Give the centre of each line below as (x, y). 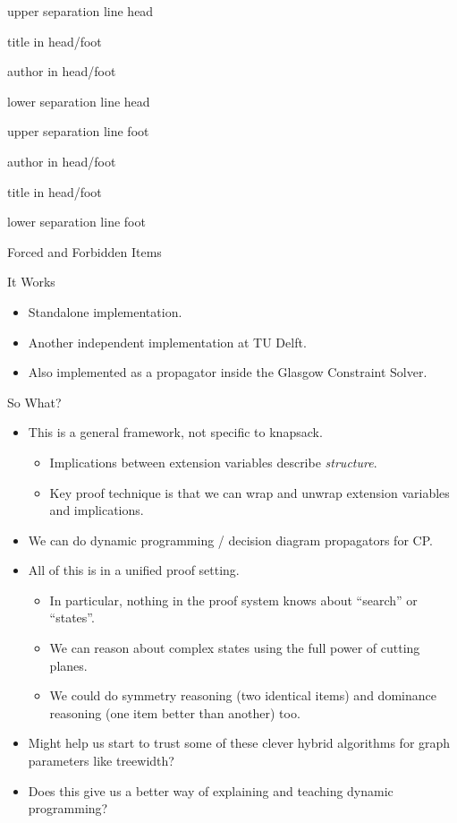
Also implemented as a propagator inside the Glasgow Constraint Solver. (228, 372)
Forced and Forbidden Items (85, 251)
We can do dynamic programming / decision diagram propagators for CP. (230, 540)
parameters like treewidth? (101, 761)
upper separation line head (80, 11)
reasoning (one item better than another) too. (175, 712)
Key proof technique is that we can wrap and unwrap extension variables (250, 492)
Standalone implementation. (105, 311)
